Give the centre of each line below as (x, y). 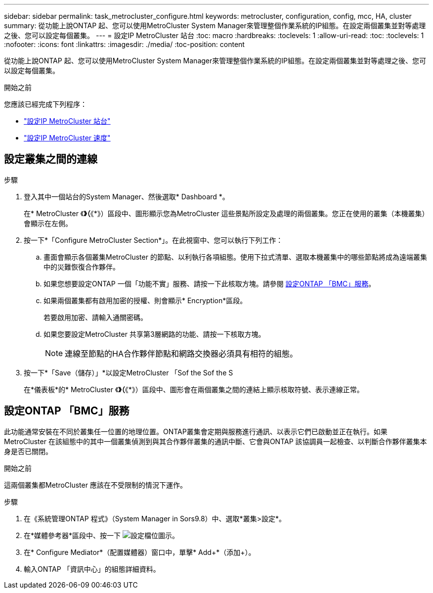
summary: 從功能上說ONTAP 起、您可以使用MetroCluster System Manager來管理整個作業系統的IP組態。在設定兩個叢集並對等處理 (215, 25)
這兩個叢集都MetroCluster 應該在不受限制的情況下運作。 (95, 485)
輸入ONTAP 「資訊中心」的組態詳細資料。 (92, 569)
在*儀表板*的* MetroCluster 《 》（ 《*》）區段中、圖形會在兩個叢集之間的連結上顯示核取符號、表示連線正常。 (194, 389)
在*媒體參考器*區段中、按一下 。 (101, 535)
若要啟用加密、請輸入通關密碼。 (95, 317)
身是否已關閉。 (28, 451)
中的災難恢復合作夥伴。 (82, 267)
